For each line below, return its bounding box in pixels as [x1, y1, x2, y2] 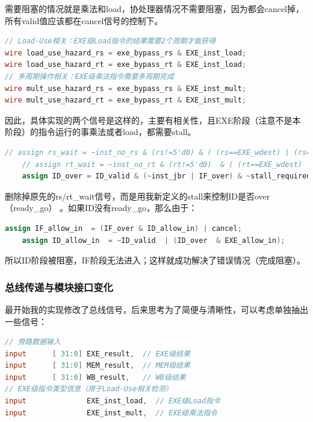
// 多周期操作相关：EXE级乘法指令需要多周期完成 [5, 72, 174, 81]
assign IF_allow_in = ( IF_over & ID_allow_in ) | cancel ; [5, 224, 242, 233]
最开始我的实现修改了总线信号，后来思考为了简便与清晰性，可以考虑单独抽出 [5, 303, 308, 315]
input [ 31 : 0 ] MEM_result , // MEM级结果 [5, 361, 190, 370]
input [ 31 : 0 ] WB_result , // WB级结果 [5, 373, 186, 382]
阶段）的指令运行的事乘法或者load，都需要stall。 [5, 125, 196, 138]
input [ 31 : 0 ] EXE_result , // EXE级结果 [5, 349, 190, 358]
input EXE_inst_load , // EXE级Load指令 [5, 397, 220, 406]
